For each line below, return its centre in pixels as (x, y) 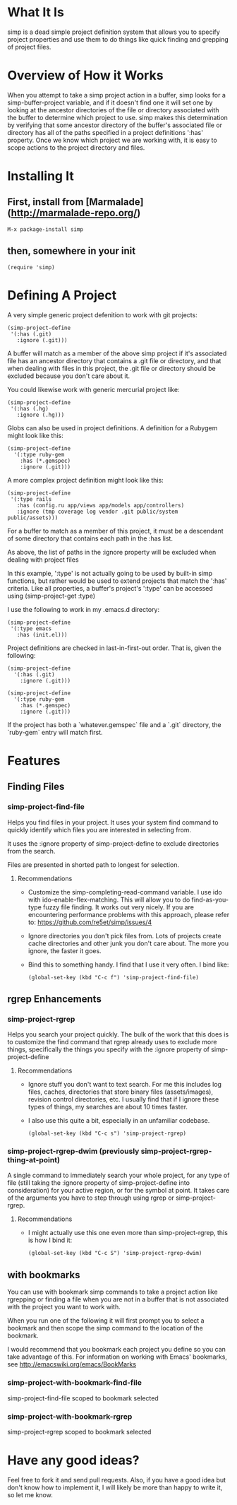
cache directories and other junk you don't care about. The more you (128, 943)
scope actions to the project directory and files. (76, 147)
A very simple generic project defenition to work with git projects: (102, 314)
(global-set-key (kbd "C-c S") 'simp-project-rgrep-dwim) (115, 1253)
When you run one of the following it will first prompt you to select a (106, 1321)
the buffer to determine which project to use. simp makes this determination (117, 117)
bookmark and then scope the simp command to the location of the (105, 1328)
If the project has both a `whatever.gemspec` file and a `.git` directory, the (114, 724)
